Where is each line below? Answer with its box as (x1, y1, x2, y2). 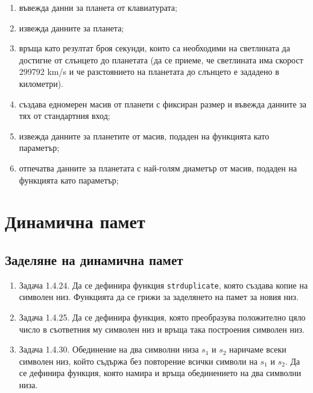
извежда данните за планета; (19, 21, 124, 34)
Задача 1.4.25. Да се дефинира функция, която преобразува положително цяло (19, 310, 306, 323)
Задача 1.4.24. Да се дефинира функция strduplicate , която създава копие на (19, 278, 308, 291)
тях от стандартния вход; (19, 109, 110, 122)
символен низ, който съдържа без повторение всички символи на (19, 354, 258, 367)
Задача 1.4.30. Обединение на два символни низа (19, 343, 199, 356)
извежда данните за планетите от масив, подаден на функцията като (19, 129, 270, 142)
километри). (19, 77, 64, 89)
